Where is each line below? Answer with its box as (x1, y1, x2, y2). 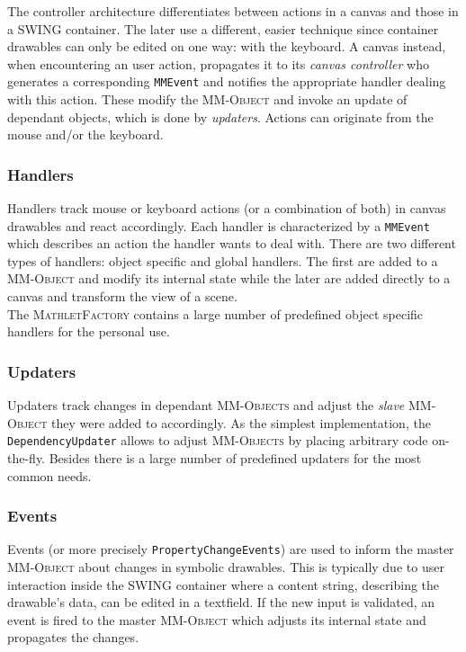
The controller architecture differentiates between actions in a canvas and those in (7, 2, 459, 20)
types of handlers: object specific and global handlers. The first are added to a (7, 251, 438, 270)
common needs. (7, 466, 92, 485)
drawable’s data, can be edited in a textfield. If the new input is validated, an (7, 593, 435, 612)
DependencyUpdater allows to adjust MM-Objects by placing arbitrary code (7, 431, 428, 450)
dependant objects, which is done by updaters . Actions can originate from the (7, 107, 434, 126)
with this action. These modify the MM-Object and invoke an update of (7, 90, 408, 109)
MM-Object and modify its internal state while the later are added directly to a (7, 269, 451, 288)
